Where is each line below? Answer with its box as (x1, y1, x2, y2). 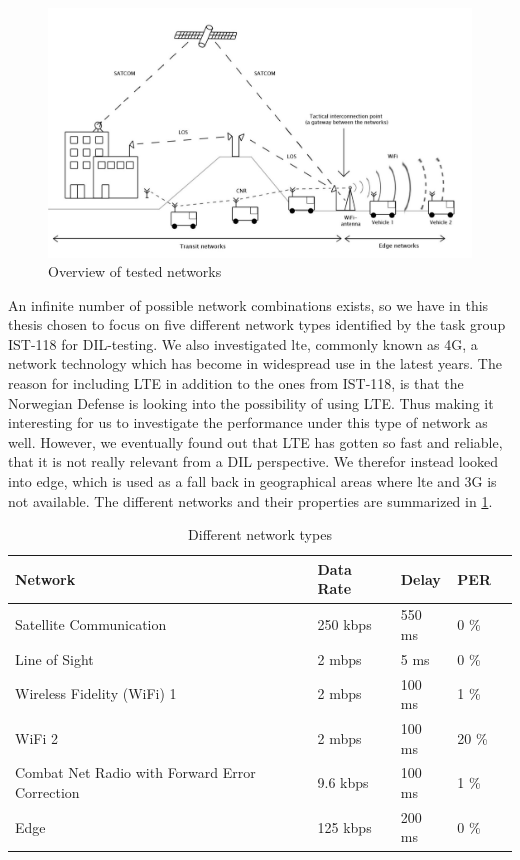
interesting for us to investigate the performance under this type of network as (8, 412, 488, 433)
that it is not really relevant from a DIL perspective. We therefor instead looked (8, 451, 499, 472)
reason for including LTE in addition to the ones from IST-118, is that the (8, 373, 464, 394)
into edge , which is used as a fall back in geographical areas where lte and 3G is (8, 471, 497, 492)
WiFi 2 (15, 727, 58, 748)
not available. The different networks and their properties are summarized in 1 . (8, 490, 493, 511)
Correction (15, 782, 80, 802)
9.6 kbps (317, 772, 369, 793)
